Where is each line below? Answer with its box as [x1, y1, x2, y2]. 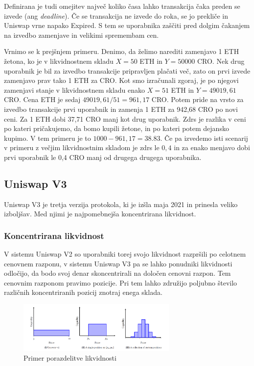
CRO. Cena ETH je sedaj [4, 94, 81, 105]
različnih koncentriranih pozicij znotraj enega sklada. [4, 287, 162, 297]
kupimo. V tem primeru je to [4, 132, 91, 143]
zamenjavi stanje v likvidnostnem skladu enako [4, 84, 145, 95]
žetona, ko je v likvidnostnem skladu [4, 55, 114, 66]
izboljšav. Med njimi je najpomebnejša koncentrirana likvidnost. [4, 209, 196, 219]
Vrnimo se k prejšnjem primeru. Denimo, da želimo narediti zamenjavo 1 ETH [4, 46, 239, 56]
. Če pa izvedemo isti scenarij [160, 132, 248, 143]
